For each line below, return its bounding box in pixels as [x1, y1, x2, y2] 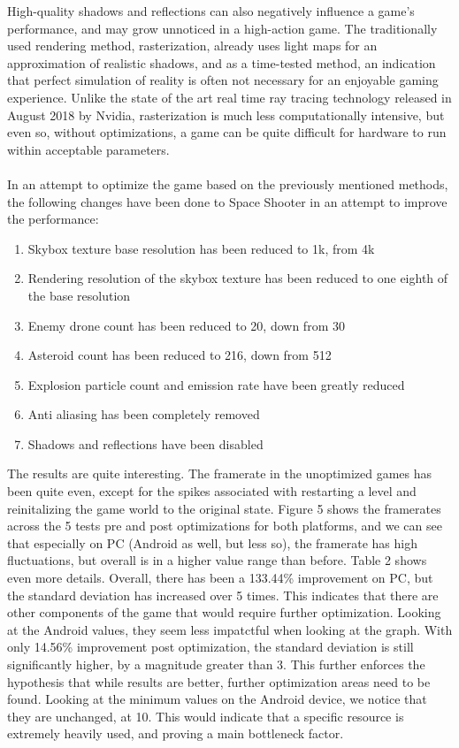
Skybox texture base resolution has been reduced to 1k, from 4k [27, 239, 375, 257]
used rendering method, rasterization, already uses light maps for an [7, 36, 378, 55]
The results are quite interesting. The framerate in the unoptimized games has [7, 464, 432, 483]
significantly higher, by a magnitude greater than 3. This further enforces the [7, 655, 425, 673]
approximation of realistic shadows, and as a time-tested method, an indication [7, 53, 436, 72]
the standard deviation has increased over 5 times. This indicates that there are [7, 585, 439, 604]
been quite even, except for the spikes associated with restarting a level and [7, 482, 417, 500]
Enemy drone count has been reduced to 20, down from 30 [27, 316, 345, 334]
